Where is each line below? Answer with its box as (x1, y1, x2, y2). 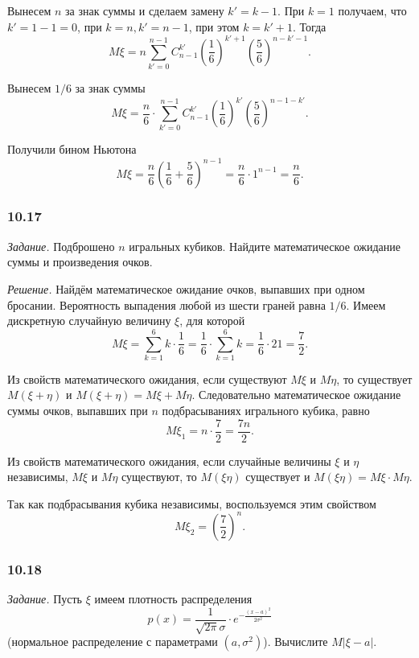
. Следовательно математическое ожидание (191, 386, 401, 403)
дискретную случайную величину (7, 312, 171, 329)
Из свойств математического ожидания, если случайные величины (7, 452, 331, 469)
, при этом (188, 18, 240, 35)
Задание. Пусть (7, 590, 82, 607)
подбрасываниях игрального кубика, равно (162, 402, 370, 419)
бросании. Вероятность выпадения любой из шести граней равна (7, 296, 326, 313)
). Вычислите (263, 633, 328, 650)
